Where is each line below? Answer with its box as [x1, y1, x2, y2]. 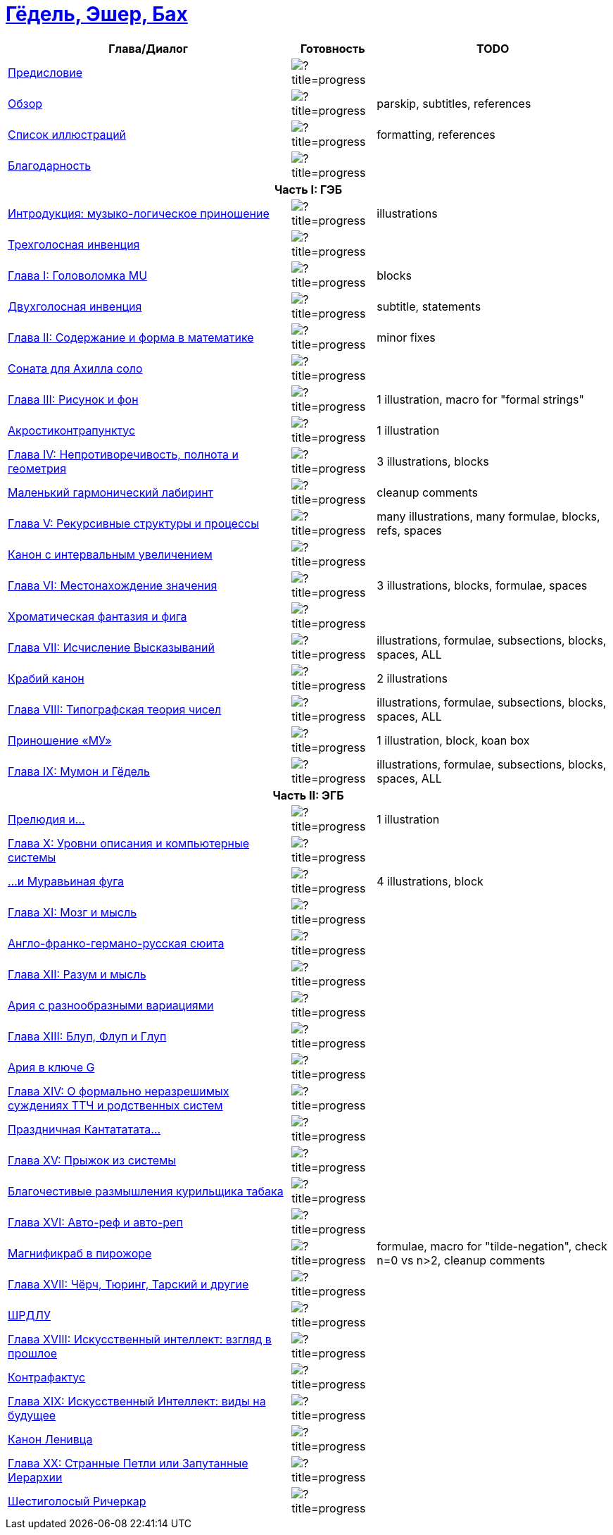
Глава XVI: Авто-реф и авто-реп [8, 1214, 183, 1229]
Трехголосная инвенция [8, 237, 140, 251]
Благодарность [8, 158, 91, 173]
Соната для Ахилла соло [8, 361, 143, 375]
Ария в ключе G [8, 1059, 95, 1074]
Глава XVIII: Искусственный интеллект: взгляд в [8, 1331, 272, 1346]
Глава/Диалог [108, 41, 189, 56]
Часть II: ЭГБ [272, 788, 344, 802]
